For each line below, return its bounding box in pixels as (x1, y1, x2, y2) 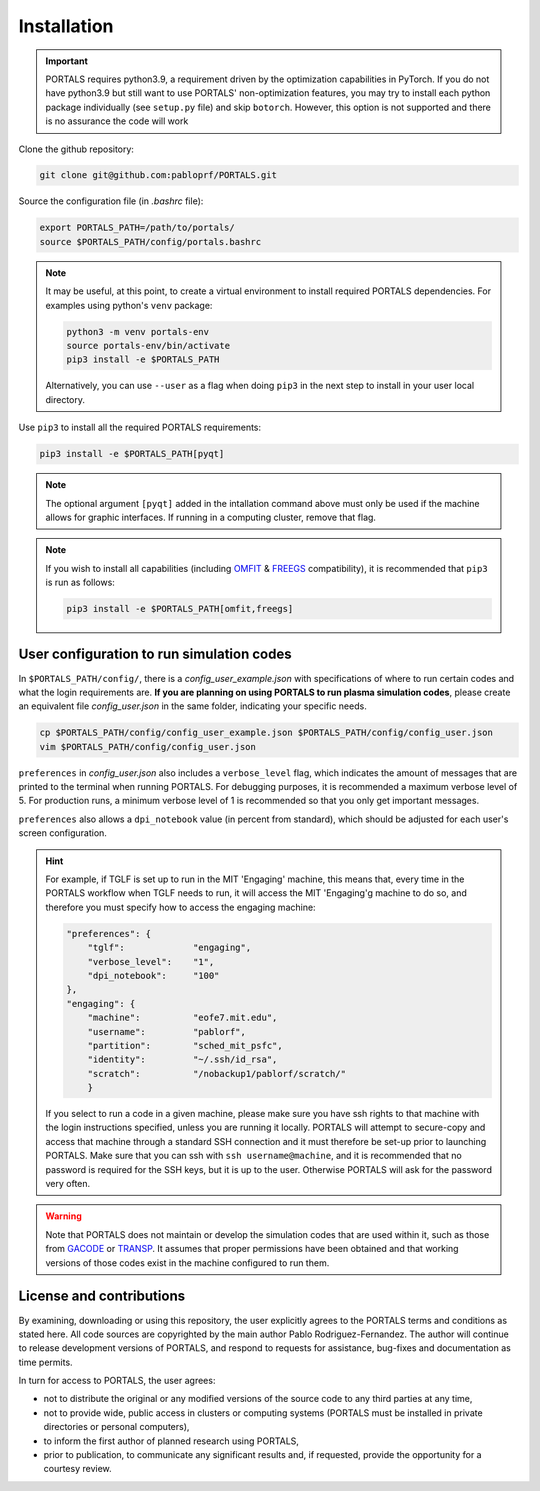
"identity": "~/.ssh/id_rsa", (87, 1054, 278, 1065)
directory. (45, 393, 85, 405)
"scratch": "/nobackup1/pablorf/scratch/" (87, 1068, 347, 1079)
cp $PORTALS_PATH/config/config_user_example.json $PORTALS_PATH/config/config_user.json (39, 727, 494, 739)
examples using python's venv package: (45, 299, 213, 311)
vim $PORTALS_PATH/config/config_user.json (39, 741, 257, 752)
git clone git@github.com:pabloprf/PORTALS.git (39, 170, 277, 181)
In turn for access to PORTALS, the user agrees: (18, 1375, 216, 1387)
